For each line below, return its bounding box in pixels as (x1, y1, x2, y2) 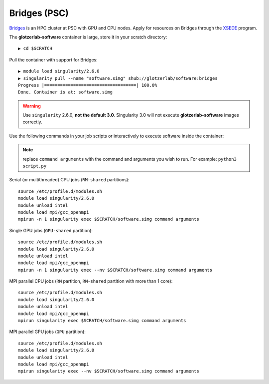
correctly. (22, 119, 42, 125)
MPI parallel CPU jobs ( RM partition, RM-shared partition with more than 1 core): (9, 278, 173, 284)
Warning (22, 103, 41, 109)
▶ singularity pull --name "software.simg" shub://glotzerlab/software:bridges (18, 75, 218, 81)
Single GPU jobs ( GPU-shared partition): (9, 227, 93, 233)
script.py (22, 163, 47, 169)
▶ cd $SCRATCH (18, 45, 52, 51)
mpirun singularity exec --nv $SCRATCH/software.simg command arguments (18, 369, 199, 374)
